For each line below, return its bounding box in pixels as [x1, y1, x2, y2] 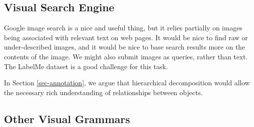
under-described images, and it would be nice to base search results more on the [4, 42, 245, 52]
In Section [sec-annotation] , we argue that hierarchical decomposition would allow [4, 77, 250, 88]
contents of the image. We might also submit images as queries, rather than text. [4, 51, 248, 61]
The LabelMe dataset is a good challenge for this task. [4, 61, 168, 71]
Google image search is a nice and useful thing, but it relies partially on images [4, 23, 243, 33]
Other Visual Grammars [4, 111, 130, 126]
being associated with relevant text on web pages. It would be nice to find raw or [4, 32, 248, 42]
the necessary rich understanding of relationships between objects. [4, 87, 203, 97]
